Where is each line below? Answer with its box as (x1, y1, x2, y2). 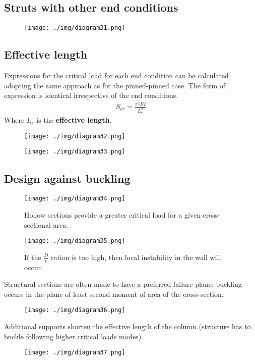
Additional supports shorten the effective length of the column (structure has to (4, 321, 251, 332)
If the (24, 251, 41, 262)
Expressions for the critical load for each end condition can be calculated (4, 70, 229, 81)
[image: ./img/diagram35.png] (24, 237, 125, 245)
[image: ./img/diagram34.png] (24, 195, 125, 202)
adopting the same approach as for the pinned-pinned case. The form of (4, 80, 226, 90)
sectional (24, 219, 51, 230)
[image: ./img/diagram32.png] (24, 132, 125, 140)
